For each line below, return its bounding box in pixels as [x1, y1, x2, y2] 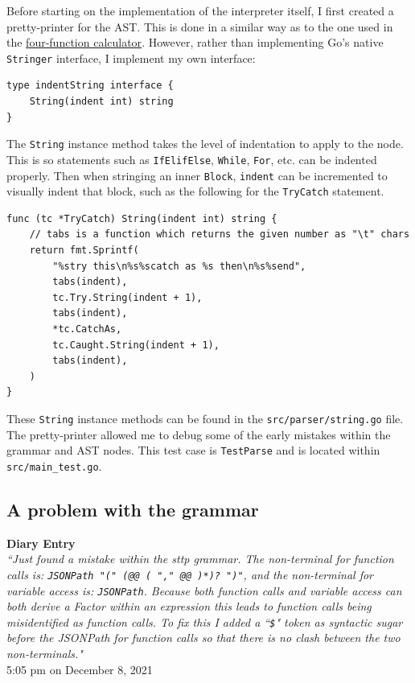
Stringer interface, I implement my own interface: [6, 49, 256, 66]
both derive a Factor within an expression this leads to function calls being [6, 598, 372, 615]
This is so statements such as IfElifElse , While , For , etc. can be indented [6, 150, 377, 167]
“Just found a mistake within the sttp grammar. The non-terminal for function [6, 550, 394, 567]
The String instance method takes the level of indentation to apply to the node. [6, 135, 404, 152]
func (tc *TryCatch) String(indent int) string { [6, 212, 277, 224]
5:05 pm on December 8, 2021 [6, 660, 153, 677]
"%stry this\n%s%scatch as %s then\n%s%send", [52, 260, 306, 272]
